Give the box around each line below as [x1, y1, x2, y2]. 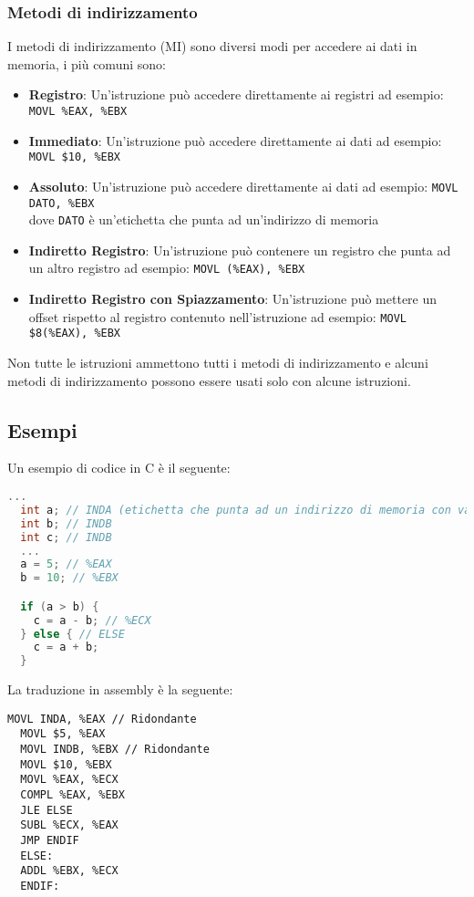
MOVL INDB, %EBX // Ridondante [20, 743, 210, 756]
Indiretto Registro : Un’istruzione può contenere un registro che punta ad [28, 240, 451, 259]
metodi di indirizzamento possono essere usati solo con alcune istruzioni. [7, 370, 411, 390]
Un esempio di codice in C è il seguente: [7, 458, 231, 477]
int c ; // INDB [20, 530, 112, 544]
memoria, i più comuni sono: [7, 54, 166, 73]
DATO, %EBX [28, 196, 95, 210]
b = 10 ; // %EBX [20, 571, 118, 585]
